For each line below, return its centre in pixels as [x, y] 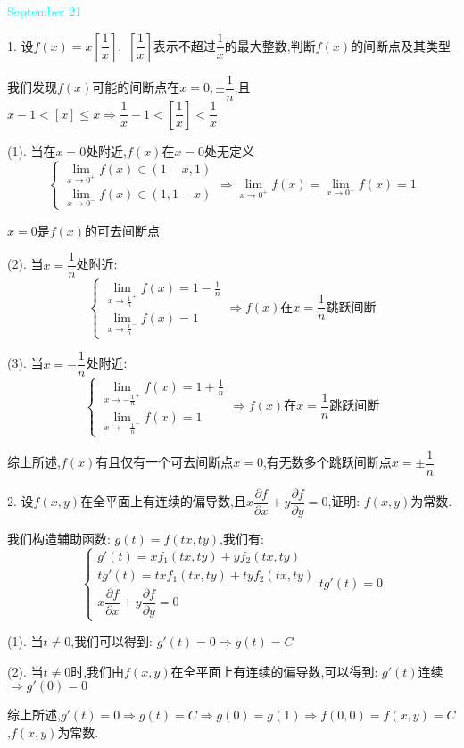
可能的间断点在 [136, 87]
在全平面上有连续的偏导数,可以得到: [274, 671]
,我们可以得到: [112, 641]
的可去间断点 [123, 230]
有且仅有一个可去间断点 [165, 462]
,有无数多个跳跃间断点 [327, 462]
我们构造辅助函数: [59, 538]
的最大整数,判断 [270, 45]
